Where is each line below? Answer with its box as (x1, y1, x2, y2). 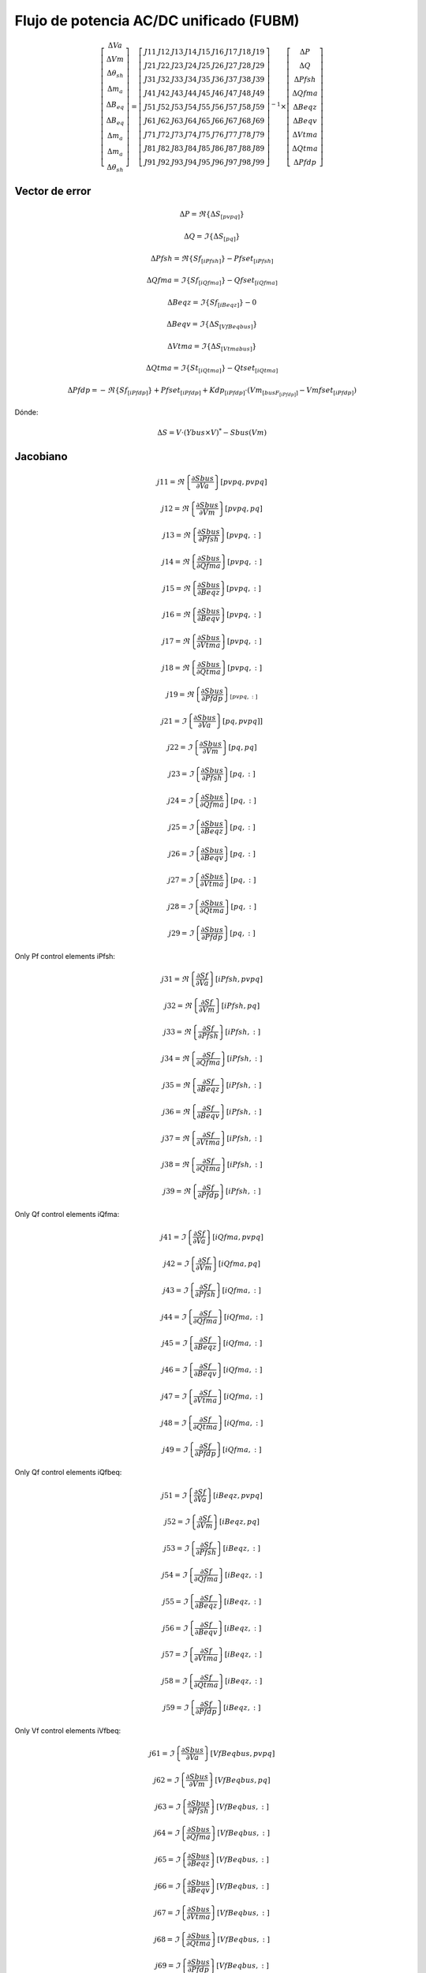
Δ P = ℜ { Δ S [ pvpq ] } (179, 210, 245, 221)
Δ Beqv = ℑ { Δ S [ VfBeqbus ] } (166, 320, 258, 331)
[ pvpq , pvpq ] (220, 477, 267, 486)
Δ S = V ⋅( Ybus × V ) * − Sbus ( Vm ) (157, 427, 267, 437)
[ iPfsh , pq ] (221, 1001, 260, 1010)
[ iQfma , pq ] (218, 1259, 260, 1268)
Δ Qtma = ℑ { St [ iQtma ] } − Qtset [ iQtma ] (146, 364, 278, 375)
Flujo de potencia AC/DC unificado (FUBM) (14, 12, 300, 29)
